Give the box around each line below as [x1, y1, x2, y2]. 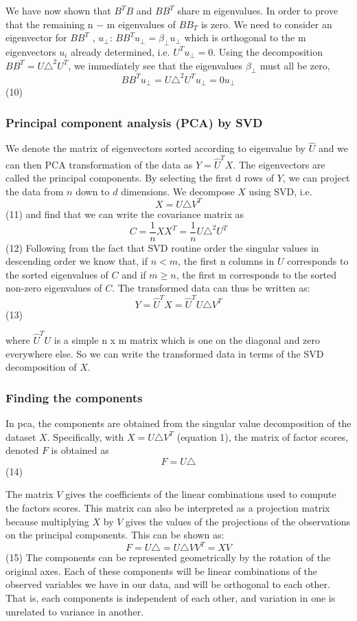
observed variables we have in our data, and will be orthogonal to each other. [5, 577, 330, 591]
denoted [5, 443, 39, 457]
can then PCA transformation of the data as [5, 157, 193, 171]
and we [318, 141, 349, 155]
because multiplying [5, 514, 89, 528]
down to [76, 184, 110, 198]
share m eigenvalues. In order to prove [177, 3, 338, 17]
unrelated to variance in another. [5, 604, 144, 618]
